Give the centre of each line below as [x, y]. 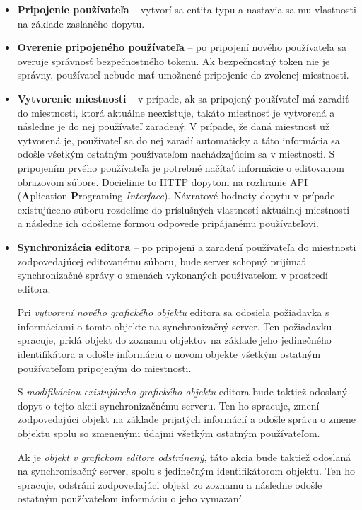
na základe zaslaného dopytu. [81, 23]
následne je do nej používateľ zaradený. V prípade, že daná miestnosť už [174, 126]
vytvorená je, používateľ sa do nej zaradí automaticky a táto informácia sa [179, 140]
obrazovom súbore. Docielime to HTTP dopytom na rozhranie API [163, 181]
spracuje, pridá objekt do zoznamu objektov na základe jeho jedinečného [174, 340]
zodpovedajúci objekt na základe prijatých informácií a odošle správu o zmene [187, 419]
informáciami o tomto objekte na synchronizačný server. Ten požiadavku [175, 326]
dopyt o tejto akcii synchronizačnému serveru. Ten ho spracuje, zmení [168, 405]
